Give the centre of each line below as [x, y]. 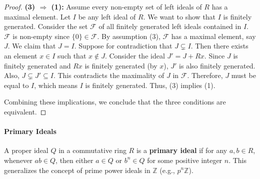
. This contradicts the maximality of [109, 75]
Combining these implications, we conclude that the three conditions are [115, 102]
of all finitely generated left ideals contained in [170, 26]
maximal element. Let [37, 16]
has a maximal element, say [213, 36]
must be [243, 75]
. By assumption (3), [129, 36]
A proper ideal [26, 150]
